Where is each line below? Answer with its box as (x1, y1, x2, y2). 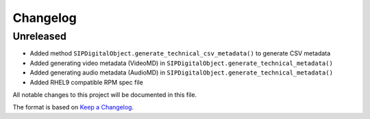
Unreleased (12, 30, 66, 42)
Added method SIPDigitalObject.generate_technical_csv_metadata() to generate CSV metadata (29, 49, 331, 57)
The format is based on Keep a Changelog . (12, 103, 134, 111)
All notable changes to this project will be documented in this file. (12, 90, 197, 98)
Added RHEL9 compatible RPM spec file (29, 78, 143, 86)
